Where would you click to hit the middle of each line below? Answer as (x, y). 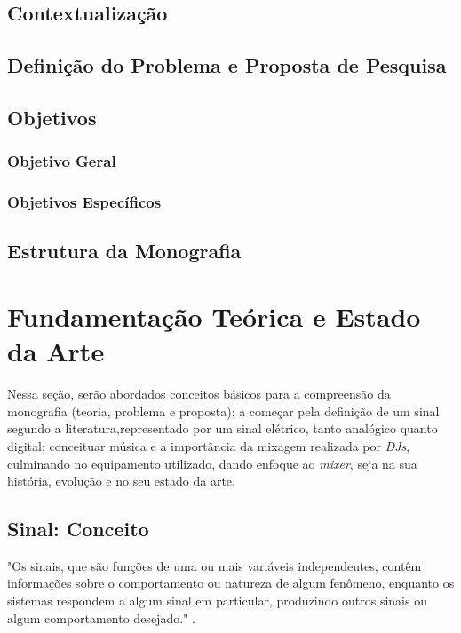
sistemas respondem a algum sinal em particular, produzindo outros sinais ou (217, 601)
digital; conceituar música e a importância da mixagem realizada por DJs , (209, 445)
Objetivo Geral (62, 161)
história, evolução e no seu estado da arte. (121, 481)
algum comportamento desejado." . (101, 617)
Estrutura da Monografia (124, 251)
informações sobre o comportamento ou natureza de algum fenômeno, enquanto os (231, 583)
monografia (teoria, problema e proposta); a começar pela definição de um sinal (223, 411)
